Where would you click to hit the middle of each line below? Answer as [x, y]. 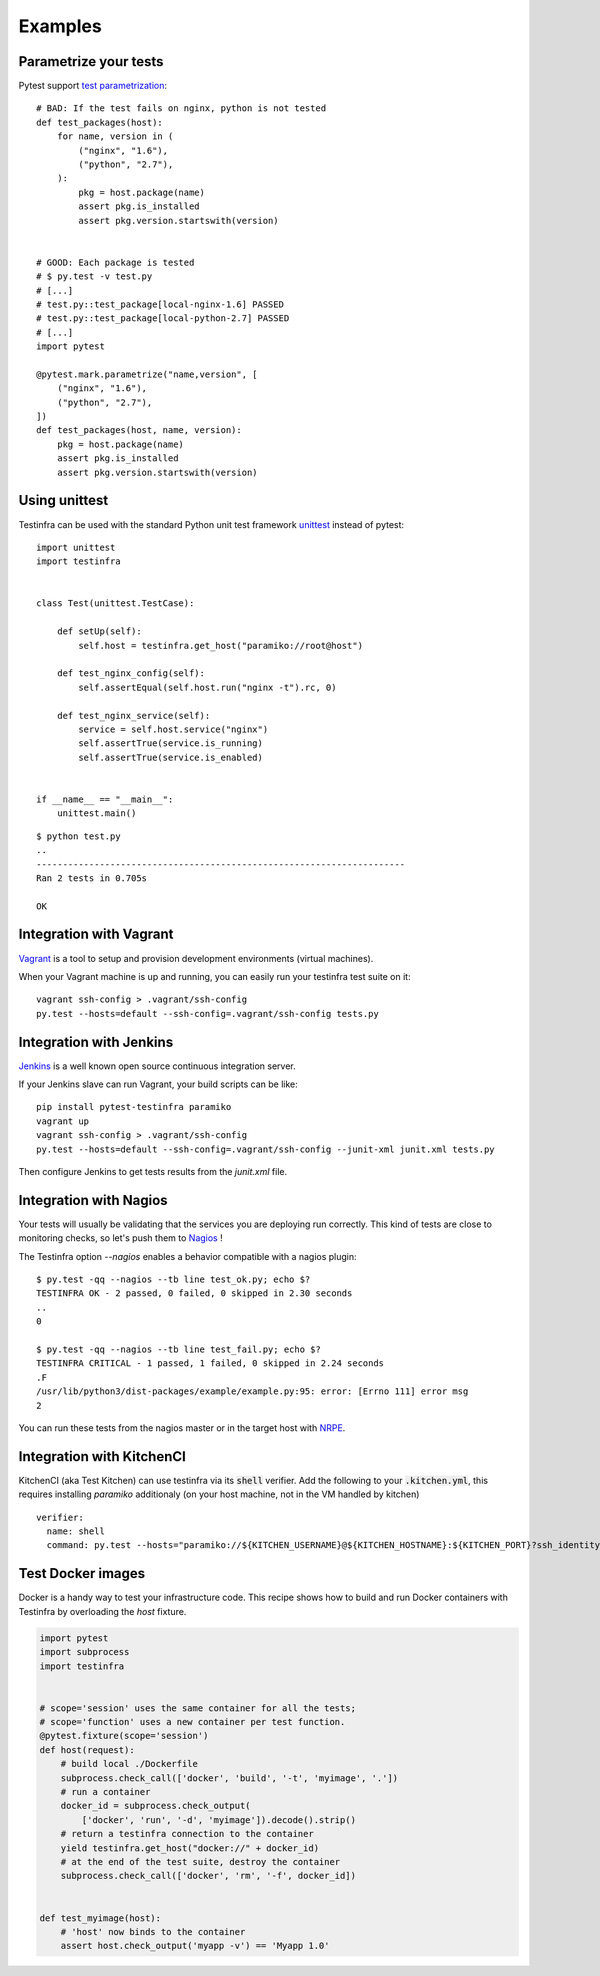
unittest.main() [96, 813]
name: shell [75, 1531]
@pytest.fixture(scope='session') [124, 1736]
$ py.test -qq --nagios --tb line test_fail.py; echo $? [179, 1349]
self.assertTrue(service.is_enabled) [171, 757]
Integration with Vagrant [96, 934]
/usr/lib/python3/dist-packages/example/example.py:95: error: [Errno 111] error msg [252, 1391]
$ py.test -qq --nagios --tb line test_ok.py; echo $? [173, 1279]
